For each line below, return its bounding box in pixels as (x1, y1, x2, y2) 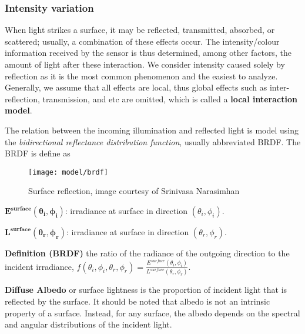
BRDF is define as (5, 147, 71, 159)
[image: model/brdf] (28, 168, 109, 176)
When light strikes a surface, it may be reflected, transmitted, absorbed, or (5, 24, 275, 36)
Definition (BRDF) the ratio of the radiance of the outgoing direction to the (5, 247, 290, 259)
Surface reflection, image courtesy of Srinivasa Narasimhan (28, 185, 240, 197)
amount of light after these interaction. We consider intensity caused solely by (5, 58, 285, 70)
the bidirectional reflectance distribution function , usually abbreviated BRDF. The (5, 135, 301, 148)
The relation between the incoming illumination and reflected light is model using (5, 123, 299, 136)
